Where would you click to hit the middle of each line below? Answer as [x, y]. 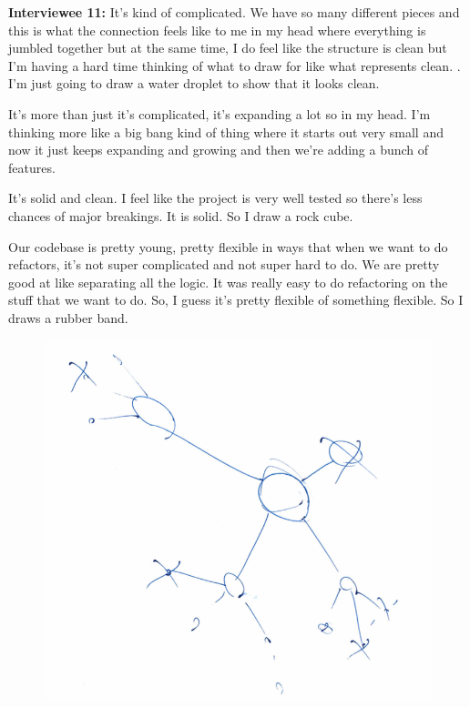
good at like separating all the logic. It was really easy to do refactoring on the [228, 282]
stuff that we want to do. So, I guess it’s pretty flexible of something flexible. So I [236, 300]
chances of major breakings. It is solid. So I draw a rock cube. [181, 215]
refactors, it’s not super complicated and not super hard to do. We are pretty [224, 264]
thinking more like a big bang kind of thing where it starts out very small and [226, 131]
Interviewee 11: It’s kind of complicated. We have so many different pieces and [234, 12]
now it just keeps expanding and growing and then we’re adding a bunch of [219, 150]
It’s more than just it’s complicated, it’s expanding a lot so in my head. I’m [220, 113]
